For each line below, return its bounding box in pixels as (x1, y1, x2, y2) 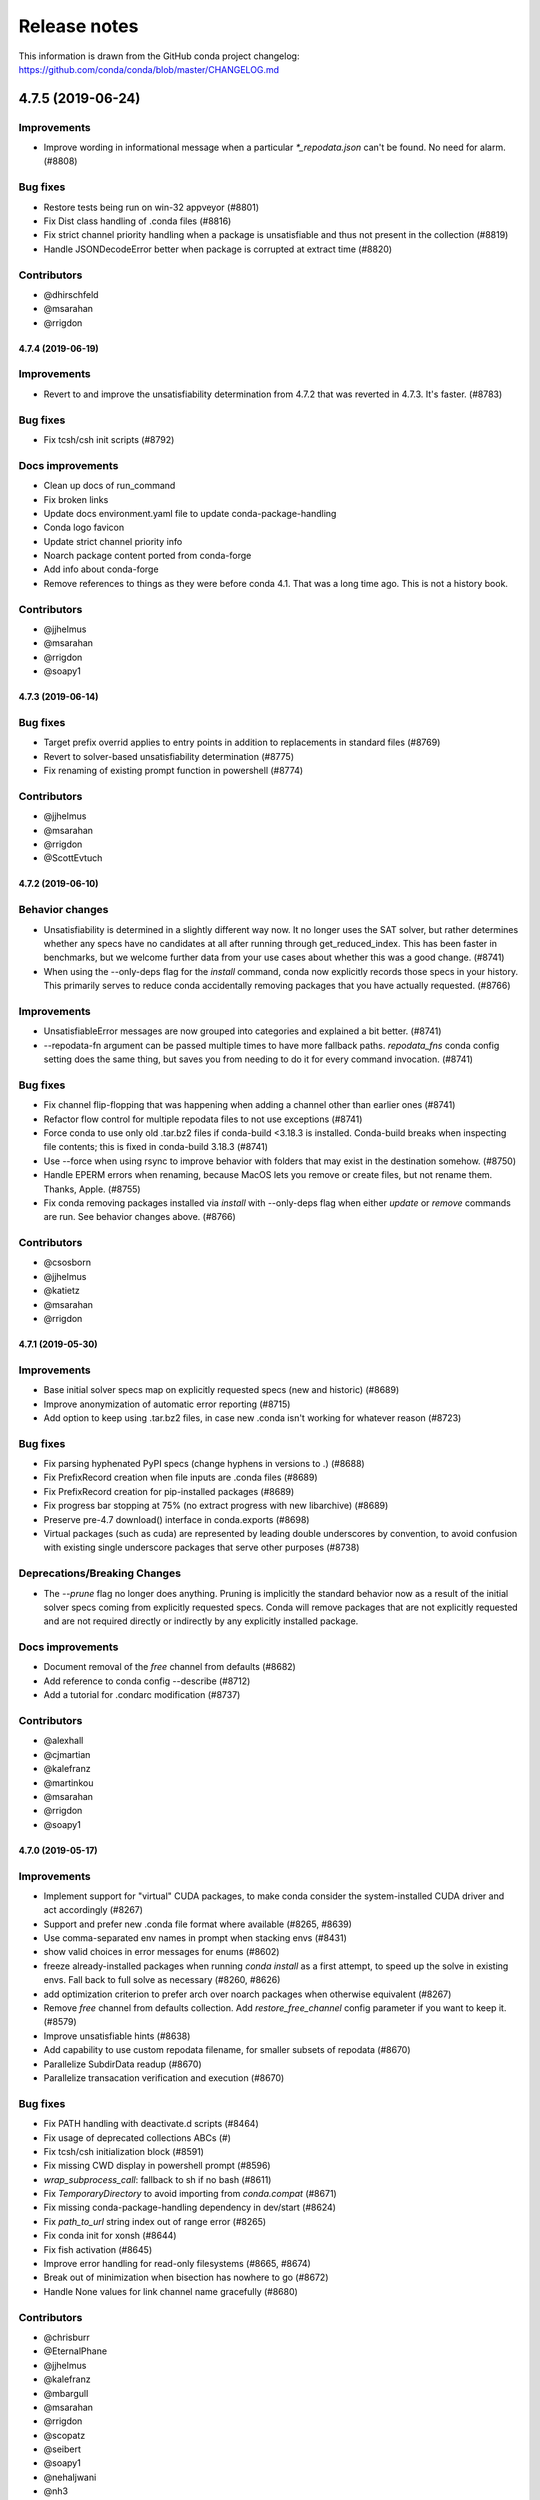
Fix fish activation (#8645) (43, 2243, 153, 2255)
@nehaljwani (43, 2471, 97, 2483)
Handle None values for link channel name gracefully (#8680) (43, 2285, 299, 2297)
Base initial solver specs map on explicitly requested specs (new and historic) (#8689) (43, 1384, 400, 1396)
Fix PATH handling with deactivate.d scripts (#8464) (43, 2118, 259, 2130)
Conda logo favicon (43, 521, 125, 534)
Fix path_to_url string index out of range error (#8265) (43, 2215, 267, 2227)
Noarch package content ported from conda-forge (43, 550, 252, 562)
